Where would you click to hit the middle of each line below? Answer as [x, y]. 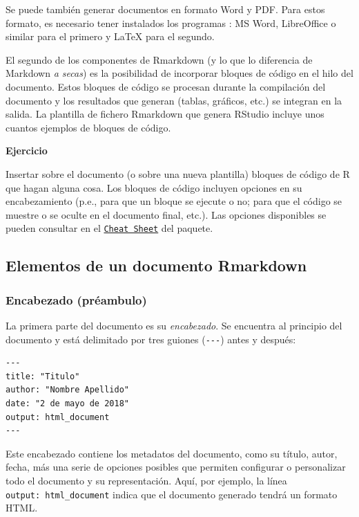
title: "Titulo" [43, 376]
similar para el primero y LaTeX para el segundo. [110, 36]
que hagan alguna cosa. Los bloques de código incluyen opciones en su [154, 187]
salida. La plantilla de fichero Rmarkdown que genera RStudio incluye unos [165, 114]
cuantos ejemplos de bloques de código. [88, 127]
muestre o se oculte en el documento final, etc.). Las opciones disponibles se [166, 214]
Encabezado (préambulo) [76, 299]
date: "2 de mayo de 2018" [67, 403]
